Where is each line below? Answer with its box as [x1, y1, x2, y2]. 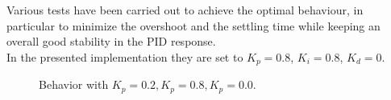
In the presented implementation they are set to [6, 48, 243, 65]
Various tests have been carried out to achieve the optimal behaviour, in [6, 2, 364, 18]
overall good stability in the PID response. [6, 33, 216, 50]
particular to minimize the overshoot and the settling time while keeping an [6, 17, 381, 34]
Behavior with [39, 76, 109, 93]
